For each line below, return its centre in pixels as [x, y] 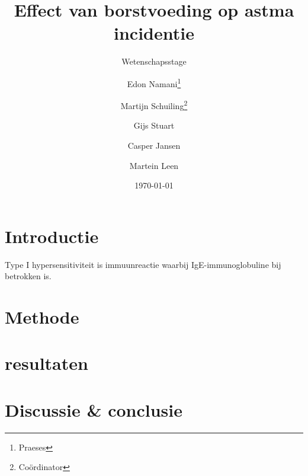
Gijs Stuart [154, 125]
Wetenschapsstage [154, 61]
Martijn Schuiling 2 [154, 105]
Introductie [52, 236]
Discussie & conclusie [94, 409]
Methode [42, 317]
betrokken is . [28, 276]
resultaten [46, 363]
